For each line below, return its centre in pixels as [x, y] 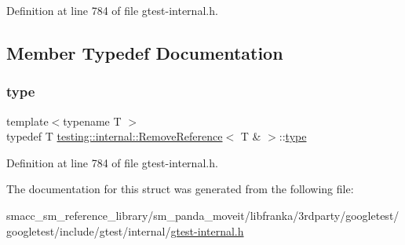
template [27, 121]
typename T [92, 121]
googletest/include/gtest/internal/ [89, 230]
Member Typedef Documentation [145, 52]
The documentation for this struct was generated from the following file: [180, 189]
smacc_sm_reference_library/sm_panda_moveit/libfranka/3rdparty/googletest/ [203, 215]
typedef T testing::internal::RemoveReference [115, 136]
